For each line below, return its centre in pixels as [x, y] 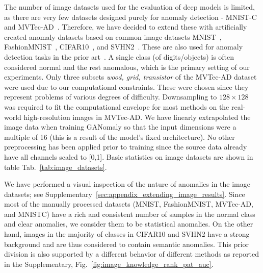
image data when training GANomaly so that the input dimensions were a [120, 127]
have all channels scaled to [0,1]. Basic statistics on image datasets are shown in [129, 156]
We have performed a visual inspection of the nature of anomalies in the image [127, 184]
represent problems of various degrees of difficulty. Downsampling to [111, 97]
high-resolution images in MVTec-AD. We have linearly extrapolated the [137, 117]
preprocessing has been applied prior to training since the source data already [126, 147]
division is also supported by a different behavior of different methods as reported [132, 254]
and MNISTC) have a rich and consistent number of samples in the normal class [130, 214]
